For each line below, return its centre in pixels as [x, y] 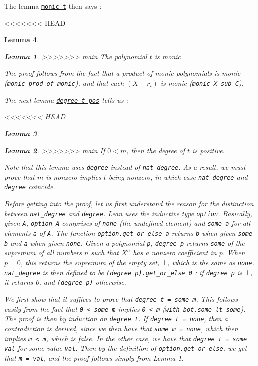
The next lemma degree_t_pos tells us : [66, 100]
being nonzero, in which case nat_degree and [178, 177]
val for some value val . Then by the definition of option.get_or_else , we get [126, 348]
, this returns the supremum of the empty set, [90, 262]
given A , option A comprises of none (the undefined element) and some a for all [128, 223]
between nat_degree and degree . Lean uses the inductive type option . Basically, [128, 213]
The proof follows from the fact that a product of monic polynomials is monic [123, 73]
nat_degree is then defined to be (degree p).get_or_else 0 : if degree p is [124, 272]
